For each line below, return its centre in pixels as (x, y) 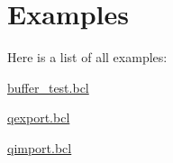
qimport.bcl (40, 147)
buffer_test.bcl (48, 87)
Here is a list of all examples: (87, 57)
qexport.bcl (39, 118)
